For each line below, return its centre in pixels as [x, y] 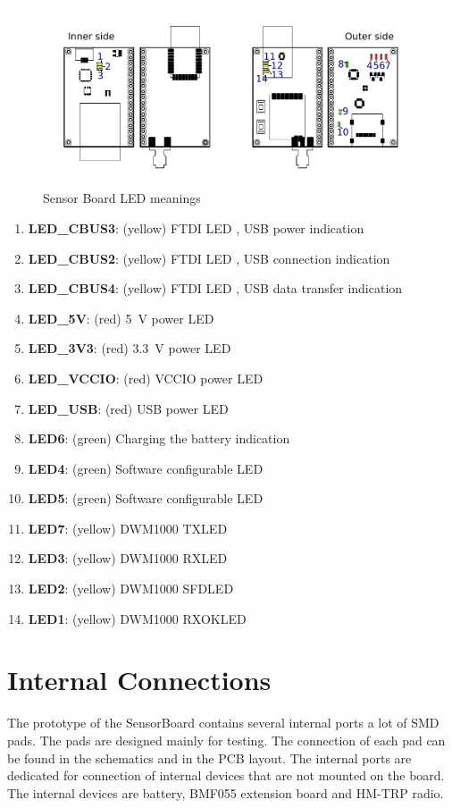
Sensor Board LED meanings [122, 198]
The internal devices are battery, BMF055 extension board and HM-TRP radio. [226, 792]
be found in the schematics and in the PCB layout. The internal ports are [209, 757]
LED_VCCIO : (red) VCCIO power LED [146, 378]
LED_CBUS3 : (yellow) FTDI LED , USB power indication [196, 227]
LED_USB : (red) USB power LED [128, 408]
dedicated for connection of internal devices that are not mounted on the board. [226, 775]
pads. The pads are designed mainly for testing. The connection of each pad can [226, 740]
